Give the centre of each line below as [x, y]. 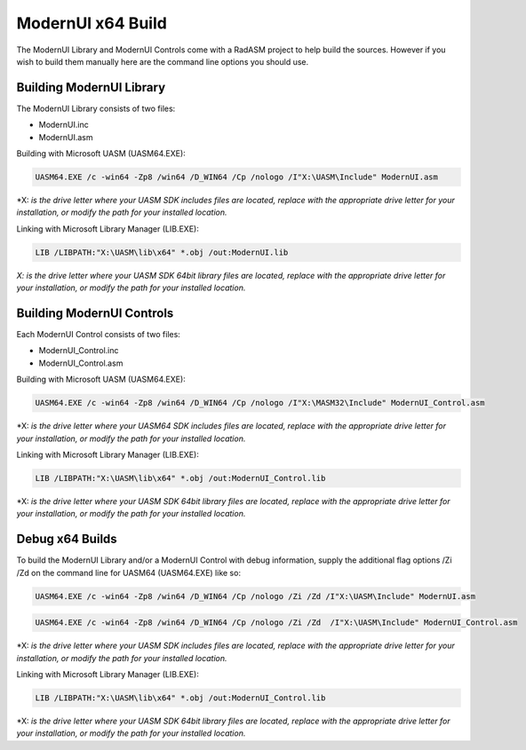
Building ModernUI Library [91, 87]
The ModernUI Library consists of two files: [96, 108]
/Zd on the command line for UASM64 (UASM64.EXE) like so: [129, 572]
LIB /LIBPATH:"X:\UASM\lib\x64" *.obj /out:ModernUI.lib [162, 252]
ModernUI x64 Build [92, 23]
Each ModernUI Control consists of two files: [99, 335]
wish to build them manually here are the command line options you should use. [163, 61]
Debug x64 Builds [67, 539]
